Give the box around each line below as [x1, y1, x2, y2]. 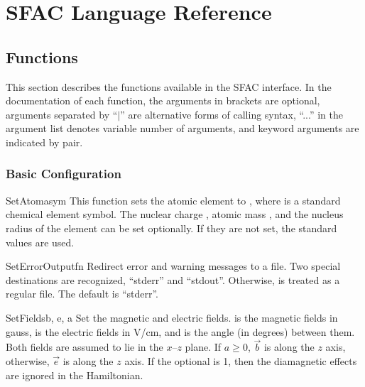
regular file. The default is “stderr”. [6, 286, 158, 301]
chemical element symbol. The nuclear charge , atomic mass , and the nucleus [6, 207, 344, 222]
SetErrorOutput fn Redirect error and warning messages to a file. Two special [6, 258, 341, 273]
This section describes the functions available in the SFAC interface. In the [6, 79, 332, 94]
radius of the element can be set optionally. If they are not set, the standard [6, 220, 337, 235]
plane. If [185, 339, 222, 354]
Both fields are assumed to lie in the [6, 339, 163, 354]
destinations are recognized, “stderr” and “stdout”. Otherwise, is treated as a [6, 272, 340, 287]
